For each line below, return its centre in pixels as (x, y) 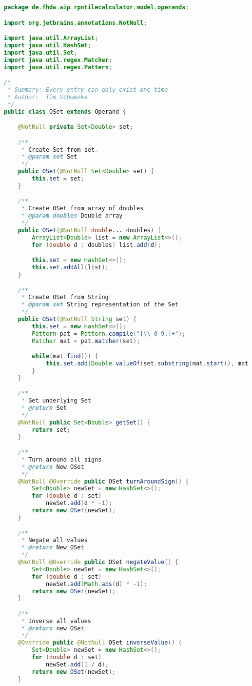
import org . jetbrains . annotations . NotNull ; (76, 23)
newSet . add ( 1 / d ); (77, 665)
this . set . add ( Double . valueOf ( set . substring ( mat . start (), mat (147, 364)
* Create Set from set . (60, 150)
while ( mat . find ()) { (65, 356)
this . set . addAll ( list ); (70, 268)
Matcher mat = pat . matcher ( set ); (86, 341)
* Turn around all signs (61, 459)
